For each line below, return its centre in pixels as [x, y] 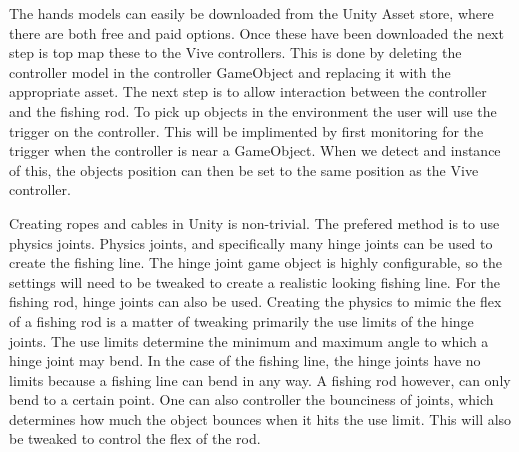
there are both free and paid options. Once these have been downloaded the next [256, 32]
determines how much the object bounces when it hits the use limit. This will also [260, 418]
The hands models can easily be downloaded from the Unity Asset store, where [251, 13]
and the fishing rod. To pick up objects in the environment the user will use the [253, 110]
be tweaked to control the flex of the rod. [135, 438]
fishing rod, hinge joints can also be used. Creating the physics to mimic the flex [255, 301]
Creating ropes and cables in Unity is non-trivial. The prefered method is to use [254, 222]
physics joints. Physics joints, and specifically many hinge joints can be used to [251, 242]
